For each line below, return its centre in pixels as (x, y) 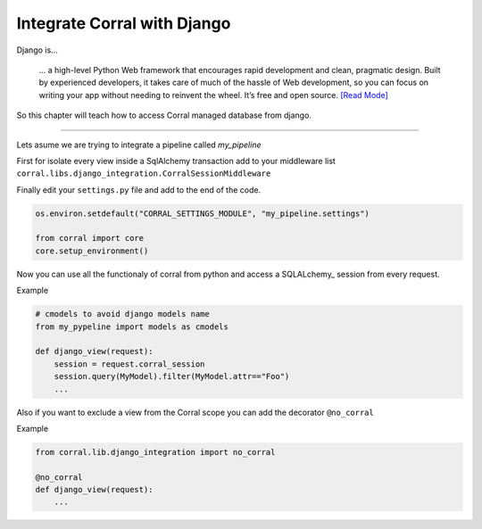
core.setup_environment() (92, 251)
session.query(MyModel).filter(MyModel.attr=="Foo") (172, 376)
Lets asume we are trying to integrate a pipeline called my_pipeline (139, 145)
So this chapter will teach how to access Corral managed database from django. (164, 115)
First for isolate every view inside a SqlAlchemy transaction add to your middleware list (176, 161)
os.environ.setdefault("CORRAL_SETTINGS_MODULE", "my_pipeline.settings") (203, 213)
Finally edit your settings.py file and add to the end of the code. (139, 190)
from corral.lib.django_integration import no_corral (155, 452)
